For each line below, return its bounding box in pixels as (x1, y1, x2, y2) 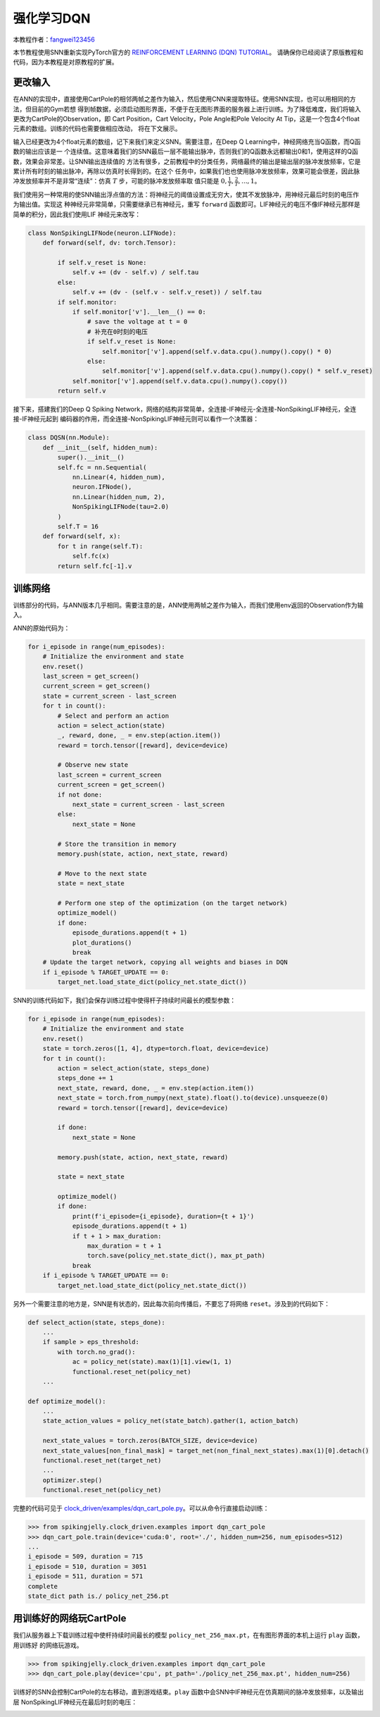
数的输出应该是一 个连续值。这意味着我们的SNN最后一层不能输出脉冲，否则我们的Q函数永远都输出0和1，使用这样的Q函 (13, 147, 358, 156)
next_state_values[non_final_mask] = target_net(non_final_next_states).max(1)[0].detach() (42, 1446, 369, 1455)
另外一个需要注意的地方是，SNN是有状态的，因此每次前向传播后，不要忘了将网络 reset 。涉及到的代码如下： (13, 1299, 331, 1307)
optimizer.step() (42, 1476, 103, 1484)
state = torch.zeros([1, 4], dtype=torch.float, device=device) (42, 1045, 270, 1053)
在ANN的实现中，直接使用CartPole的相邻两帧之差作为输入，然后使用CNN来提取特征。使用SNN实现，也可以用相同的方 (13, 95, 357, 104)
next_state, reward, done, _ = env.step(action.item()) (57, 1084, 255, 1092)
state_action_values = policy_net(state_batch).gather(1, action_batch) (42, 1417, 299, 1425)
